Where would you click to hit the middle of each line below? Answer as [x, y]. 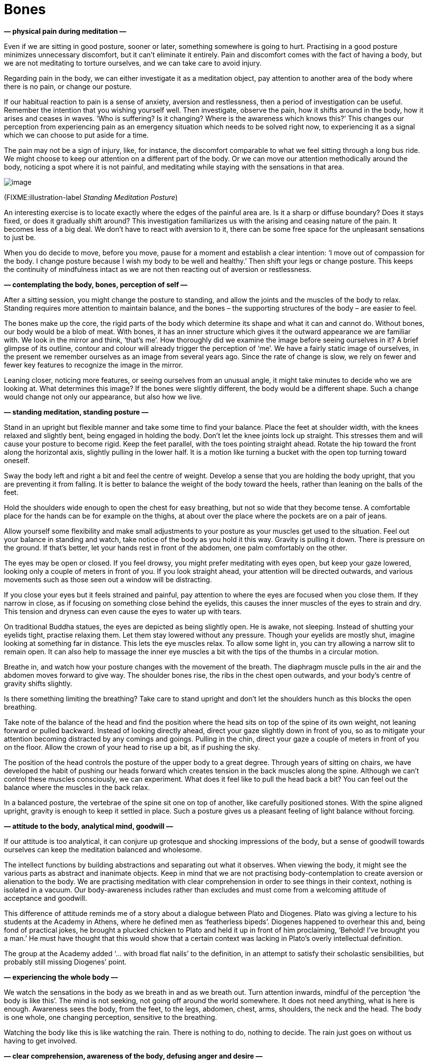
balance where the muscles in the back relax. [77, 787]
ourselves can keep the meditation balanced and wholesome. [103, 849]
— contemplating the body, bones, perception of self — [96, 284]
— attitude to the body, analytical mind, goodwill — [89, 826]
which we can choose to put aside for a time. [76, 135]
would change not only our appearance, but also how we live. [103, 396]
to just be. [20, 237]
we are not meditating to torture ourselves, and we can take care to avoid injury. [133, 63]
